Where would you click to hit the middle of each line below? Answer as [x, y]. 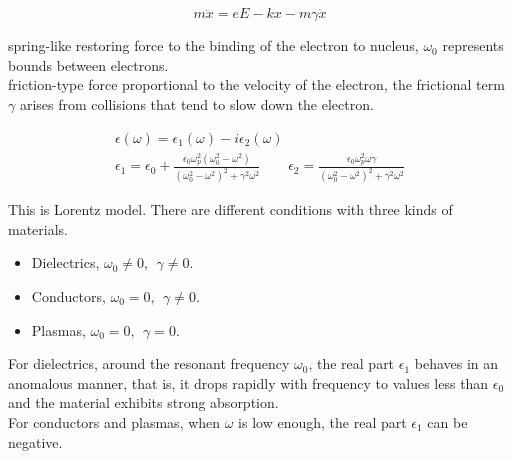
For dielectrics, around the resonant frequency [149, 363]
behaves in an [456, 363]
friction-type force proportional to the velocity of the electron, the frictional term [256, 84]
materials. [38, 228]
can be [447, 421]
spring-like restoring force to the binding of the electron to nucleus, [213, 45]
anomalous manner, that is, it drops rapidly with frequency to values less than [248, 382]
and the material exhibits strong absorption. [143, 402]
